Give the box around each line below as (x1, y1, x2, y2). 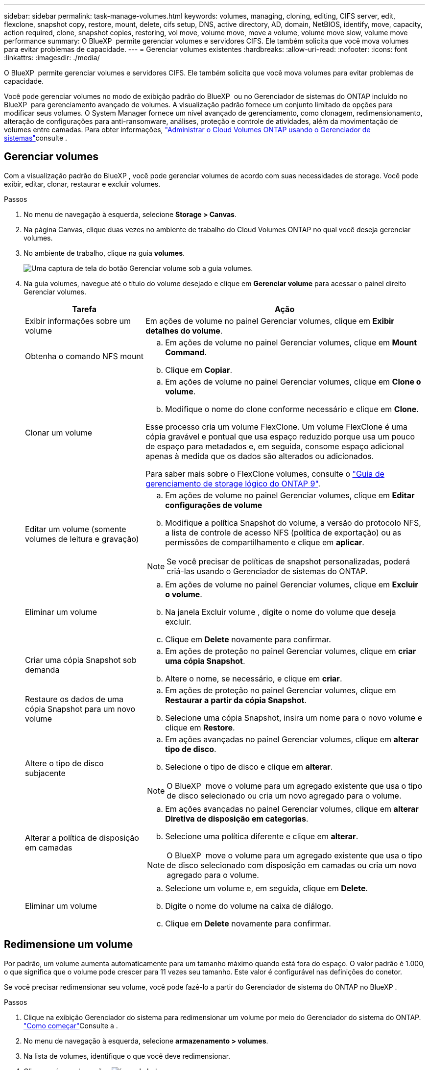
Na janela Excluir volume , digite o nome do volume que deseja (165, 607, 396, 617)
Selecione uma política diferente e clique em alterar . (165, 831, 358, 841)
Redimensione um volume (4, 938, 133, 951)
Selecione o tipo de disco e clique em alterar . (165, 761, 333, 772)
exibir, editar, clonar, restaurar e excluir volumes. (4, 179, 161, 188)
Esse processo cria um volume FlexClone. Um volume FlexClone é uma (145, 421, 407, 432)
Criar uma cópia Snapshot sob (25, 655, 137, 665)
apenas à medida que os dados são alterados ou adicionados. (145, 451, 374, 461)
